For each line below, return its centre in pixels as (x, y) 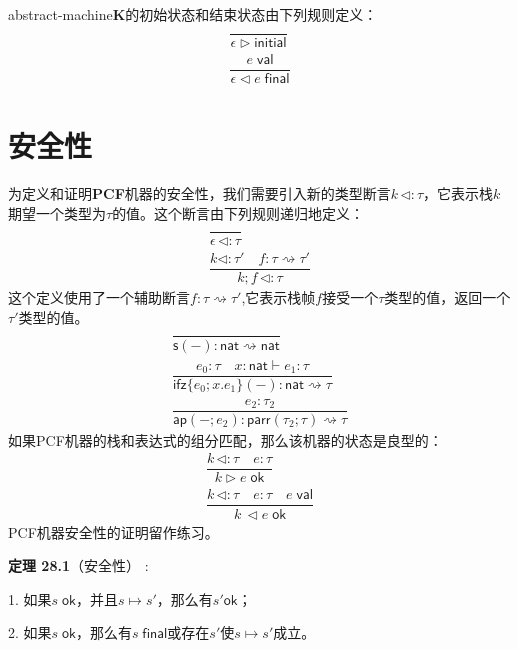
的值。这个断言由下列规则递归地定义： (238, 212)
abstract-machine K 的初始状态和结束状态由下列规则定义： (193, 14)
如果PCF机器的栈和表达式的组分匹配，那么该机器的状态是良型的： (225, 439)
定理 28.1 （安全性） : (78, 565)
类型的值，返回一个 (447, 297)
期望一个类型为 (57, 212)
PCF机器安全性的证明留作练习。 (113, 531)
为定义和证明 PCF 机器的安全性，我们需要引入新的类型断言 (199, 192)
